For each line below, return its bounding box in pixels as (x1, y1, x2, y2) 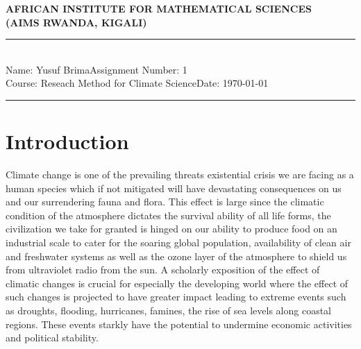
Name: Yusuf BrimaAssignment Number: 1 (6, 62, 187, 76)
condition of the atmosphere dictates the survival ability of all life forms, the (6, 207, 331, 222)
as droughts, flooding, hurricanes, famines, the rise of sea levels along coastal (6, 303, 331, 318)
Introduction (6, 127, 129, 155)
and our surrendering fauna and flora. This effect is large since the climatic (6, 194, 324, 209)
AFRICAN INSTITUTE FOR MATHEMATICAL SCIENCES (6, 1, 312, 15)
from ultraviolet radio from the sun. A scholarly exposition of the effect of (6, 262, 320, 277)
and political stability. (6, 330, 99, 345)
